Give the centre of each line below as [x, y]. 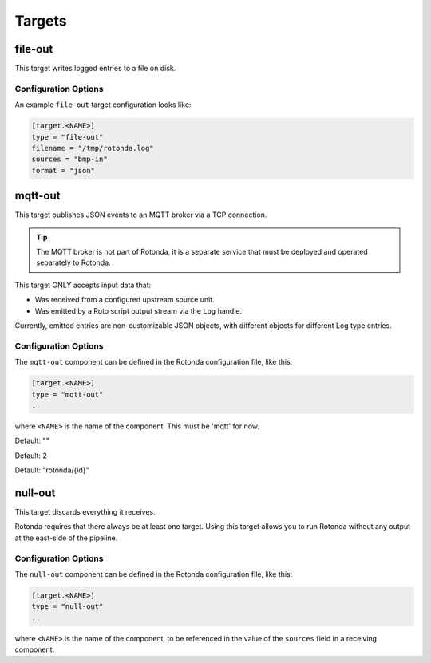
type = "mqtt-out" [67, 394]
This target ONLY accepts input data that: [83, 285]
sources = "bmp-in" [69, 159]
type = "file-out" [67, 137]
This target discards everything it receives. [85, 511]
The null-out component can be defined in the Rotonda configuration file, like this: [154, 574]
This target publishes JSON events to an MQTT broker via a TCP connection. [141, 215]
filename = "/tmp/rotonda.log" [93, 148]
